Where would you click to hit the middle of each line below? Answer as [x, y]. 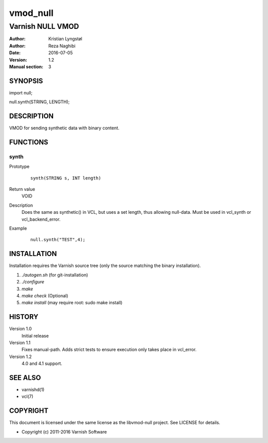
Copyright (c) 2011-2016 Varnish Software [64, 432]
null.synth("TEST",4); [58, 240]
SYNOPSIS [26, 81]
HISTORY [24, 317]
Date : [15, 53]
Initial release [35, 336]
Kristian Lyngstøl [65, 39]
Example [18, 228]
